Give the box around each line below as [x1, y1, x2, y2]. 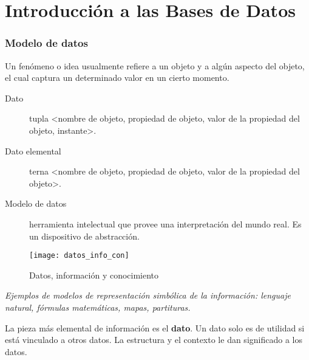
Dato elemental [5, 144, 61, 157]
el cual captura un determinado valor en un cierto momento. [5, 71, 229, 84]
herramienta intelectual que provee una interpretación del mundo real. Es [29, 217, 302, 230]
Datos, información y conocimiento [29, 268, 159, 281]
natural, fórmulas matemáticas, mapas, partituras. [5, 300, 191, 313]
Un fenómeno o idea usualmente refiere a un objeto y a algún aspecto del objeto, [5, 59, 305, 72]
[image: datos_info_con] [29, 251, 129, 260]
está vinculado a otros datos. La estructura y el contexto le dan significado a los [5, 333, 302, 346]
